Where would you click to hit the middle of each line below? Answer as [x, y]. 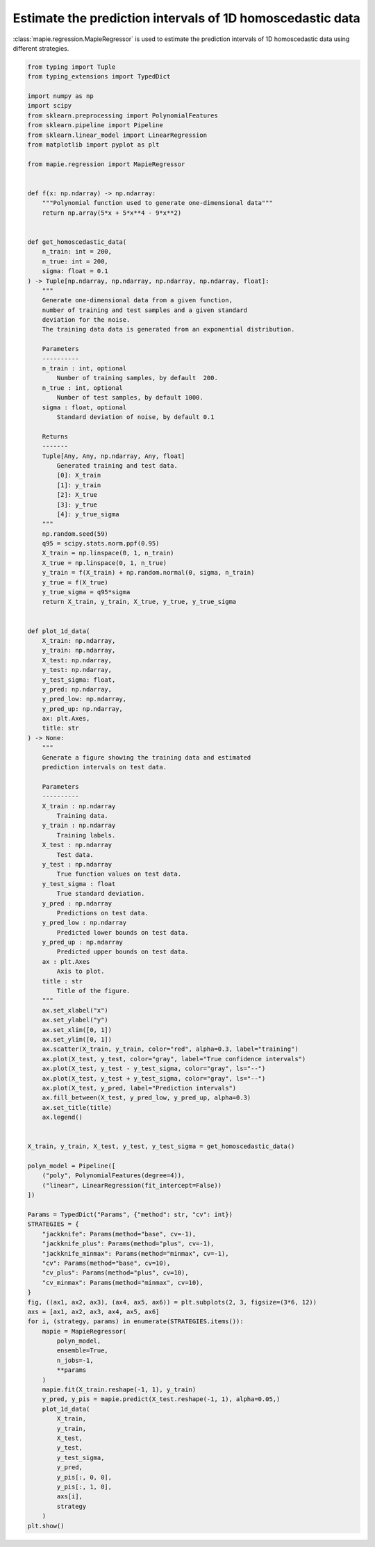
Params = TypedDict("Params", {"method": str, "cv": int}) [130, 1215]
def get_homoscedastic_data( [77, 242]
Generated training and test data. [117, 465]
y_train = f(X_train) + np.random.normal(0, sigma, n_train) [148, 573]
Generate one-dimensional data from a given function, [137, 300]
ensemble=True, [83, 1351]
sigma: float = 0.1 [75, 271]
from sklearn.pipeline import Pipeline [95, 125]
